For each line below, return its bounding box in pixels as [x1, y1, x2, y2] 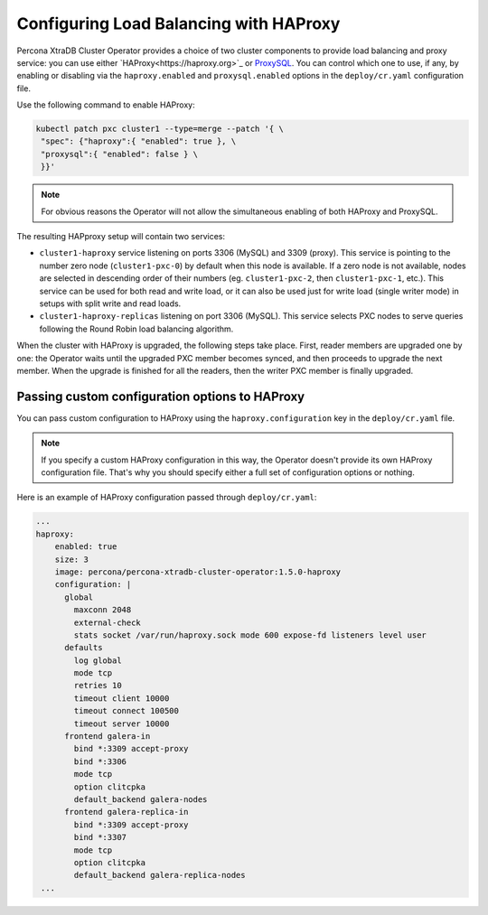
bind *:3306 [73, 756, 127, 767]
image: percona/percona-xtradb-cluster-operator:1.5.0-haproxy [54, 566, 342, 577]
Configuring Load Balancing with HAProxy [16, 14, 341, 33]
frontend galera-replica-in [64, 807, 189, 817]
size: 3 [54, 554, 89, 565]
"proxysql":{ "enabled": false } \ [41, 149, 199, 159]
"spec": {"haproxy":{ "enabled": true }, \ [41, 136, 237, 146]
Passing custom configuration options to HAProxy [16, 388, 305, 404]
